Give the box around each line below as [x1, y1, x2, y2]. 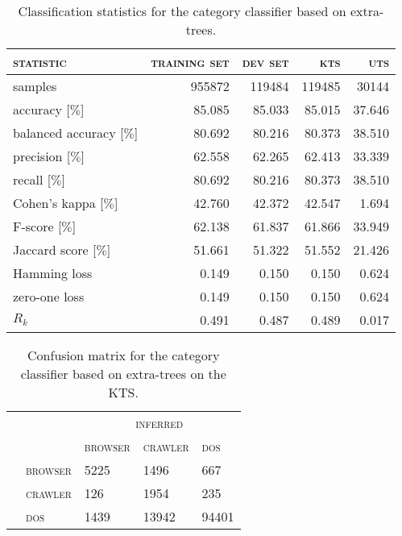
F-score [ [13, 217, 62, 235]
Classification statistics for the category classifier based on [18, 2, 346, 20]
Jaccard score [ [13, 240, 97, 259]
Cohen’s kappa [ [13, 193, 104, 212]
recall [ [13, 170, 52, 189]
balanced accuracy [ [13, 123, 124, 142]
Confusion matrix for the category [27, 346, 220, 364]
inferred [135, 413, 184, 432]
